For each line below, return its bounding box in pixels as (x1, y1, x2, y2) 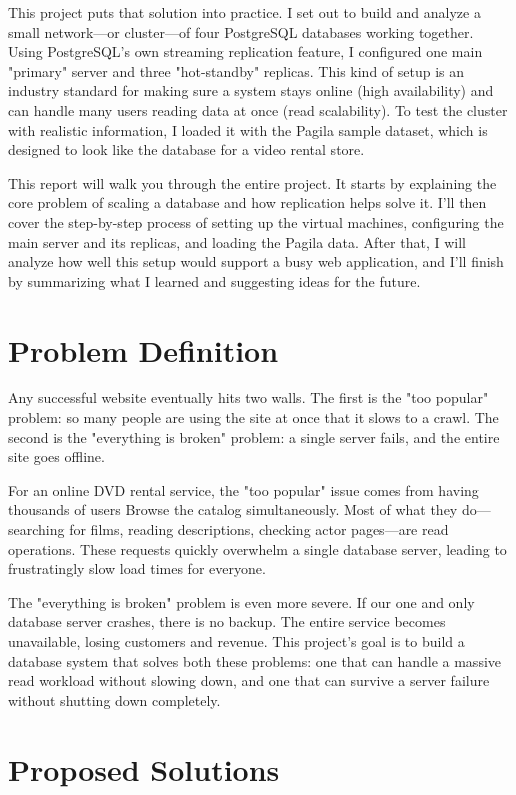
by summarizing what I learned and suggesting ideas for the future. (8, 270, 421, 291)
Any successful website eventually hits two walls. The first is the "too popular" (8, 387, 489, 408)
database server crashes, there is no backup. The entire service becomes (8, 611, 446, 632)
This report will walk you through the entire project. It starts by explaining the (8, 172, 497, 193)
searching (8, 519, 65, 539)
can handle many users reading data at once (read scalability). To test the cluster (8, 99, 508, 120)
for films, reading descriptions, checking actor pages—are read (69, 519, 449, 539)
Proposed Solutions (8, 748, 280, 789)
